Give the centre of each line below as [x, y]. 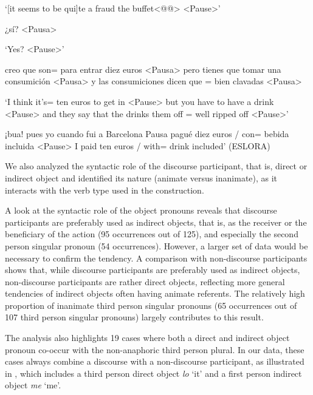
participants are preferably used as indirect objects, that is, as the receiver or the [156, 222]
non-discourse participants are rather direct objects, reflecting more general [145, 281]
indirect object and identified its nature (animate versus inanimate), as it [141, 177]
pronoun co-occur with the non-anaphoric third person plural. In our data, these [155, 349]
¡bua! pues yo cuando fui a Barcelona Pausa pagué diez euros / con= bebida [147, 134]
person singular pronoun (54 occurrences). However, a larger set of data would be [156, 245]
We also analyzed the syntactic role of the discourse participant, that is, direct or [156, 166]
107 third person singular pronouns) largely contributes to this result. [134, 317]
